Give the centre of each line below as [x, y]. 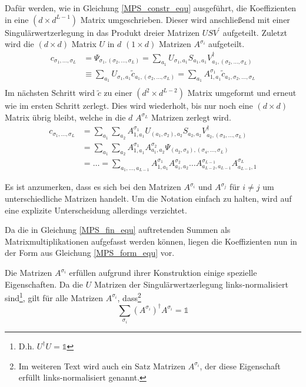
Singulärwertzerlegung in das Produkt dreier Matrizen [102, 32]
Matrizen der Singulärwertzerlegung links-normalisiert [191, 284]
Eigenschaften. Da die [44, 284]
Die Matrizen [29, 273]
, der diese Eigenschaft [240, 366]
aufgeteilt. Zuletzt [255, 32]
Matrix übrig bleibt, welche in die [65, 117]
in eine [17, 19]
